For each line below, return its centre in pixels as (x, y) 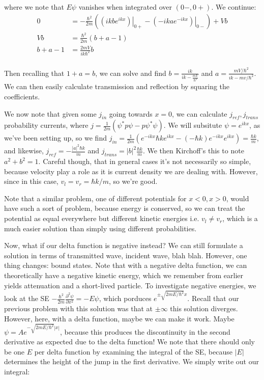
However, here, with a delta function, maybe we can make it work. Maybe (119, 319)
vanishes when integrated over (125, 7)
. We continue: (234, 7)
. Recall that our (213, 298)
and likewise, (24, 151)
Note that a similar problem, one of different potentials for (95, 198)
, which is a (240, 218)
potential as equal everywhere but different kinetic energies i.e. (102, 218)
